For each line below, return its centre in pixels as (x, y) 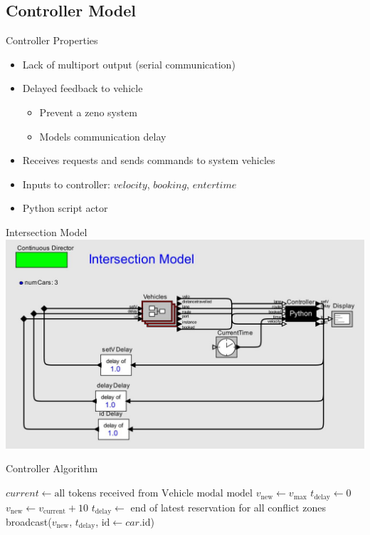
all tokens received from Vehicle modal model (153, 494)
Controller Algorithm (52, 468)
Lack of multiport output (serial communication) (129, 64)
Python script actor (65, 208)
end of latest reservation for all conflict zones (228, 507)
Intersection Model (47, 231)
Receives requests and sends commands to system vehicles (149, 160)
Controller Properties (52, 40)
